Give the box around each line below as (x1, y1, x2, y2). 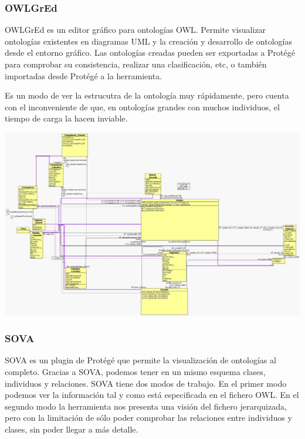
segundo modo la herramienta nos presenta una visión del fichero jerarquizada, (5, 400, 287, 412)
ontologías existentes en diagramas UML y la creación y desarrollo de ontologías (5, 35, 292, 47)
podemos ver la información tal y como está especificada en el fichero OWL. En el (5, 389, 299, 401)
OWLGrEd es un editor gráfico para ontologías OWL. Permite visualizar (5, 23, 266, 36)
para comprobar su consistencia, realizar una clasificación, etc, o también (5, 58, 267, 70)
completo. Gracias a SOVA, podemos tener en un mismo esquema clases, (5, 365, 266, 377)
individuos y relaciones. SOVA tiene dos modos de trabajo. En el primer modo (5, 377, 287, 389)
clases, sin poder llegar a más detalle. (5, 423, 138, 435)
